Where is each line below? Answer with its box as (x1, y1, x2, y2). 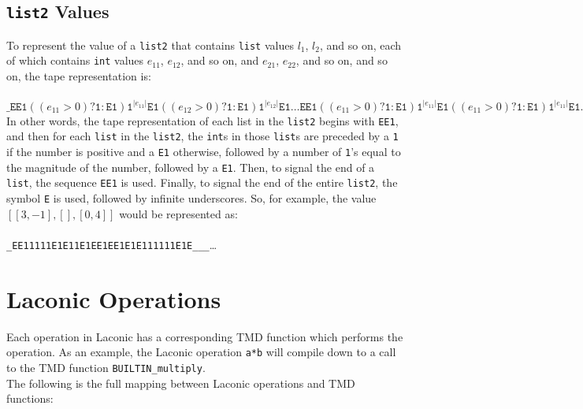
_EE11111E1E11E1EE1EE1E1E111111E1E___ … (6, 236, 217, 252)
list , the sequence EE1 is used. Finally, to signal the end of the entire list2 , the (6, 174, 398, 191)
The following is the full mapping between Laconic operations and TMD (6, 374, 355, 391)
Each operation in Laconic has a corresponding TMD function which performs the (6, 328, 403, 344)
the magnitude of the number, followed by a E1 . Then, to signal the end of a (6, 158, 375, 175)
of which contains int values (6, 52, 144, 69)
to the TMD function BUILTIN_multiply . (6, 359, 206, 375)
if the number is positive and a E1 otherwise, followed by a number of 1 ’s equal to (6, 143, 401, 160)
